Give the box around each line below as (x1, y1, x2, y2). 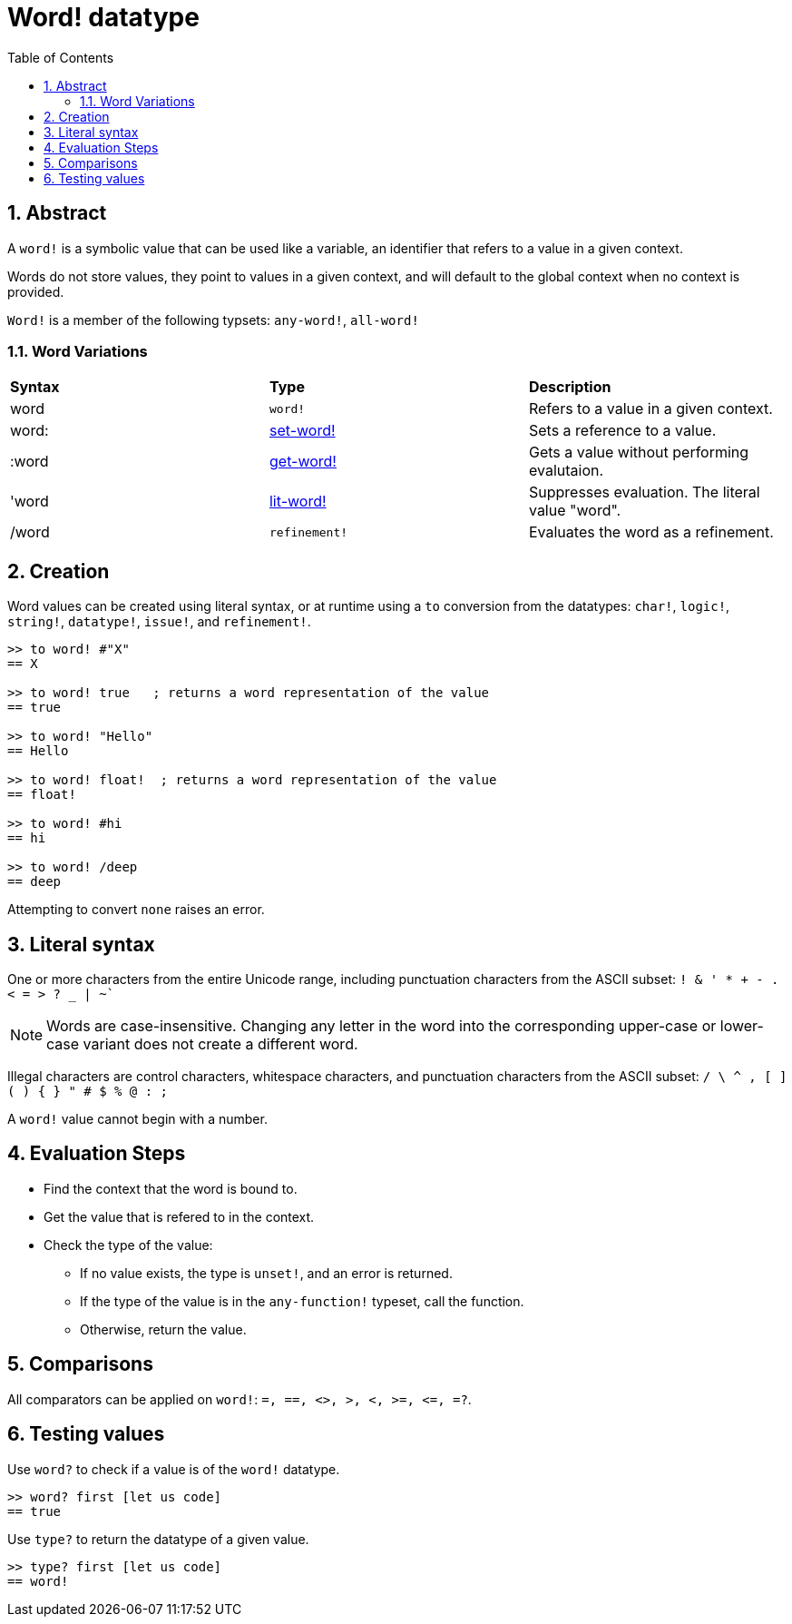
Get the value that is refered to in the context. (44, 1208, 315, 1225)
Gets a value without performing (528, 443, 749, 462)
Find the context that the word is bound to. (44, 1180, 298, 1196)
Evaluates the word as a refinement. (528, 523, 774, 542)
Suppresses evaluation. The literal (528, 483, 760, 502)
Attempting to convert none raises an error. (7, 901, 265, 918)
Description (528, 378, 611, 397)
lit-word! (269, 492, 327, 511)
